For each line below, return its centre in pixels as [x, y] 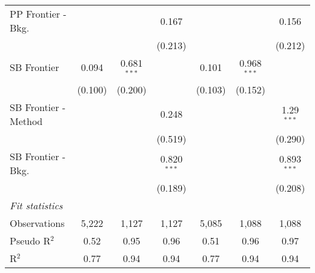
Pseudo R [30, 240]
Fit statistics [36, 205]
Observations [37, 223]
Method [26, 121]
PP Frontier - [38, 14]
